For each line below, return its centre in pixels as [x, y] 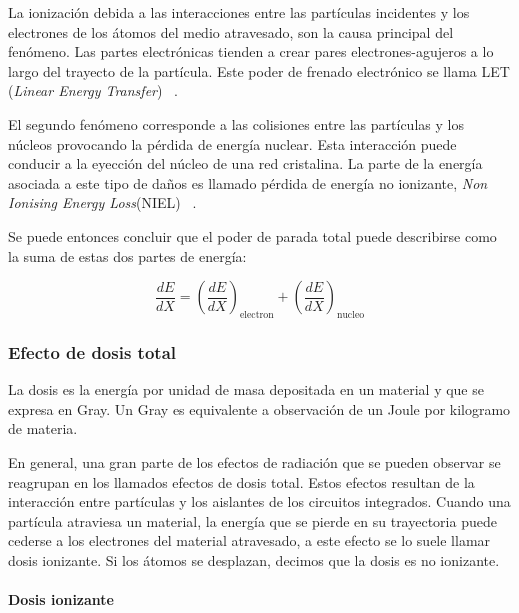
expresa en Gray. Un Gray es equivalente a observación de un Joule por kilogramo [259, 408]
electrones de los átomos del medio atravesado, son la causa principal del [231, 31]
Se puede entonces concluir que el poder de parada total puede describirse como [252, 235]
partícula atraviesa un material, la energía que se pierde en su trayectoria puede [252, 520]
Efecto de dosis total [92, 351]
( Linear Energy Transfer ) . [93, 90]
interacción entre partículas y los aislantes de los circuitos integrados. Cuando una [259, 501]
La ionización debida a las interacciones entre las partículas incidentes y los [239, 12]
